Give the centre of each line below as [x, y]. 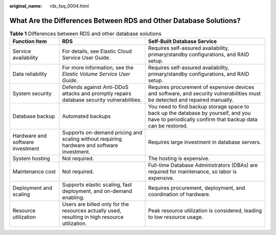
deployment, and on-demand [97, 191]
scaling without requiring [92, 139]
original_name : [26, 6]
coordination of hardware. [179, 195]
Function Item [30, 41]
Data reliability [30, 74]
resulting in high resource [93, 217]
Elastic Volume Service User [96, 74]
